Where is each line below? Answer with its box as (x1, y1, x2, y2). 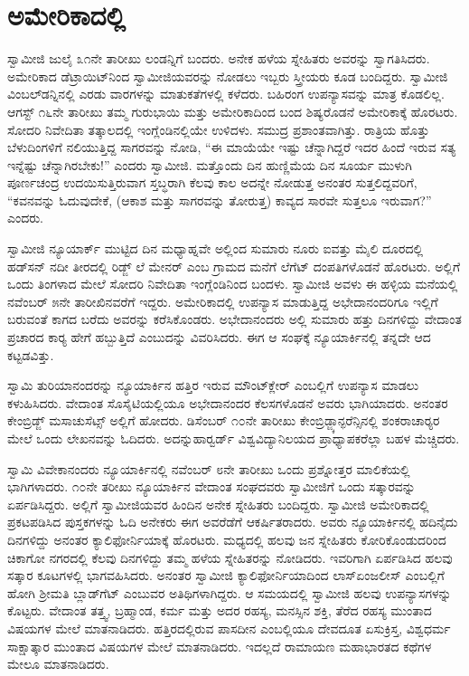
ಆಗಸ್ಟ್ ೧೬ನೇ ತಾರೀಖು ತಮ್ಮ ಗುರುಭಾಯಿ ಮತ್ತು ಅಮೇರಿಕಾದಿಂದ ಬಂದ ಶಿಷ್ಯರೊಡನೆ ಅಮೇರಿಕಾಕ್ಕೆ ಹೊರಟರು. (7, 101, 458, 120)
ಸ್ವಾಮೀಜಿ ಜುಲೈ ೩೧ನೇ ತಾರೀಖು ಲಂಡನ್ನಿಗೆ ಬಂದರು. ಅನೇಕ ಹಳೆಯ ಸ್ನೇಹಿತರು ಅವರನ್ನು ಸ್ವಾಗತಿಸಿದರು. (7, 49, 430, 68)
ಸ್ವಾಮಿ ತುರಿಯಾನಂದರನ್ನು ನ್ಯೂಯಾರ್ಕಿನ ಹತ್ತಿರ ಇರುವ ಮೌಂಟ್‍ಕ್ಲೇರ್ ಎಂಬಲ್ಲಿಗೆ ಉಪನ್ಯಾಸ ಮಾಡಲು (7, 376, 419, 395)
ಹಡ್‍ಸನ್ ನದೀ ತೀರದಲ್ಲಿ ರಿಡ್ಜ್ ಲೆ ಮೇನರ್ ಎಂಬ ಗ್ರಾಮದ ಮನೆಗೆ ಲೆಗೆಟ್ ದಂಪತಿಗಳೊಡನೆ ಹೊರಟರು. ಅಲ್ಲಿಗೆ (7, 256, 461, 275)
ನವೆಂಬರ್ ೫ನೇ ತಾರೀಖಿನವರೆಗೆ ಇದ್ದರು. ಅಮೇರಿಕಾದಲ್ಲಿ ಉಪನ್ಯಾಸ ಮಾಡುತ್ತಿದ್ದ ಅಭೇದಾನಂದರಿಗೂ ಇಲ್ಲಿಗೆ (7, 291, 438, 310)
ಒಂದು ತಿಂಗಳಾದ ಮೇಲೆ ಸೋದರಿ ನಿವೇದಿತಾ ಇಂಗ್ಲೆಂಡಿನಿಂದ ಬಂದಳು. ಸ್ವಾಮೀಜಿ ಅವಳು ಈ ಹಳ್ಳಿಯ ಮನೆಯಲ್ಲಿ (7, 274, 458, 293)
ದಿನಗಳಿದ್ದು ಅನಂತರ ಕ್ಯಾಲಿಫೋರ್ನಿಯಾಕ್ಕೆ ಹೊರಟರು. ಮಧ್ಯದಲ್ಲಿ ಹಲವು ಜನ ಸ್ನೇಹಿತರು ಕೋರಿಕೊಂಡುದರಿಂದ (7, 529, 446, 548)
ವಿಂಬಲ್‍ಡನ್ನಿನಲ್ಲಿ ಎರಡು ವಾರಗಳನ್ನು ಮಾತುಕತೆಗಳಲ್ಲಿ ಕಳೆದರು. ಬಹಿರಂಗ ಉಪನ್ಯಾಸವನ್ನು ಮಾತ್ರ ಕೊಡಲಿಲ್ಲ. (7, 84, 445, 103)
